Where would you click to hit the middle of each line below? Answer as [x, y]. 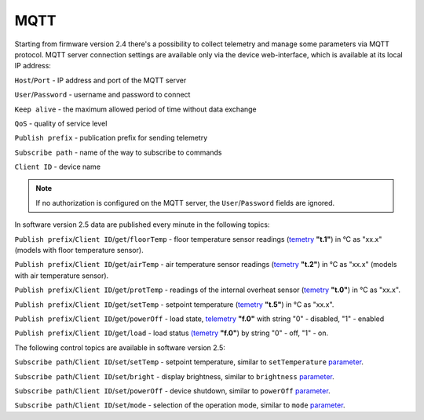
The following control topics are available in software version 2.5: [120, 347]
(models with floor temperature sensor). [79, 250]
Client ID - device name [58, 167]
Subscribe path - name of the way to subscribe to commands [118, 152]
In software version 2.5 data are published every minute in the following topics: [142, 225]
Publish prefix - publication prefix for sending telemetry [111, 138]
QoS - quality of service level [61, 123]
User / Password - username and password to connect [102, 95]
